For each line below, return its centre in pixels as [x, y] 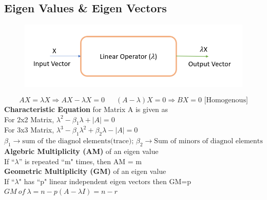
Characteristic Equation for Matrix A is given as [86, 109]
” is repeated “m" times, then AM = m [80, 161]
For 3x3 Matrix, [29, 130]
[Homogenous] [226, 100]
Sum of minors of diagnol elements [208, 141]
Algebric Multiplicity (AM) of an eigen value [81, 151]
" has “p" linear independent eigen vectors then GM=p [105, 181]
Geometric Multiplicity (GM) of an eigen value [85, 171]
